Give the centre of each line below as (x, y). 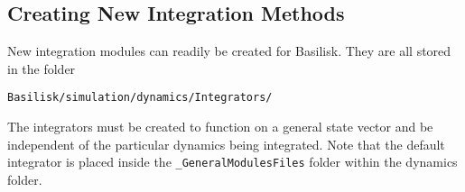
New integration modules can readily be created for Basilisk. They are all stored (229, 51)
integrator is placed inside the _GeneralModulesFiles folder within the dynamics (232, 162)
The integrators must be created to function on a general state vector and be (220, 127)
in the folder (42, 68)
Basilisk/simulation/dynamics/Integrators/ (140, 98)
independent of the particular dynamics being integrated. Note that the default (226, 144)
